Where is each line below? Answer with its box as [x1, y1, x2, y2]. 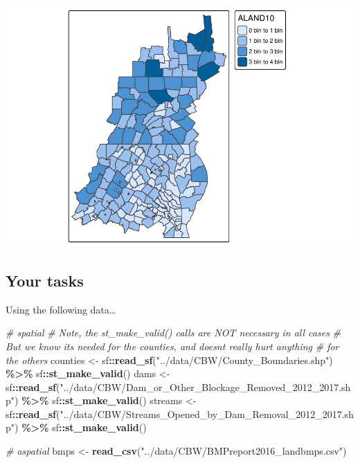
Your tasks [6, 269, 84, 291]
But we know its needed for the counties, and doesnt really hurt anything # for [6, 338, 339, 353]
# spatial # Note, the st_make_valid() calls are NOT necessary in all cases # [6, 325, 341, 340]
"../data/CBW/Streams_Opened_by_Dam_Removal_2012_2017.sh [60, 406, 354, 421]
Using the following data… [6, 302, 116, 316]
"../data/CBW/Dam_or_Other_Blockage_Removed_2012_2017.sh [60, 379, 351, 394]
